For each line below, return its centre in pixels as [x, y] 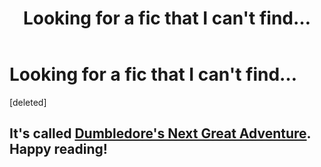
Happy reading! [58, 149]
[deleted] [28, 102]
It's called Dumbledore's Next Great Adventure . [160, 133]
